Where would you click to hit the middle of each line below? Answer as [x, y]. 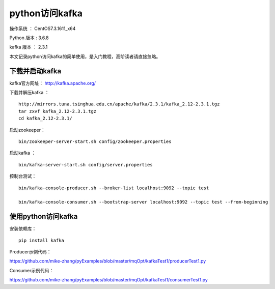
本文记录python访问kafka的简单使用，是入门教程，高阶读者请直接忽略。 [85, 56]
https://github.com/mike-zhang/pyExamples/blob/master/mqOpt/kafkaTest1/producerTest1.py [108, 261]
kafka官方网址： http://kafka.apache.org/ [53, 83]
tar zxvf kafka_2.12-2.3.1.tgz [58, 111]
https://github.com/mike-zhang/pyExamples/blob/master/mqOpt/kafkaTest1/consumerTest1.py [109, 280]
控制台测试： [23, 176]
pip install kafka [42, 240]
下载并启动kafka [35, 71]
